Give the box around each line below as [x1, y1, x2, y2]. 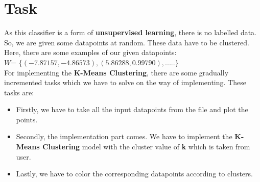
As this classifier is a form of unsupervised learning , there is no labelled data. [4, 27, 256, 38]
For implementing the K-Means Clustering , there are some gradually [4, 67, 229, 77]
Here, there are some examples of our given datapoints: [4, 47, 177, 58]
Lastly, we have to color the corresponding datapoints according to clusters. [16, 168, 253, 179]
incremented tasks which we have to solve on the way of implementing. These [4, 77, 246, 88]
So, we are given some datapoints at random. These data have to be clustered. [4, 37, 249, 47]
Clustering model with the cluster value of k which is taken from [42, 141, 250, 152]
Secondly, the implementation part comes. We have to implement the [16, 131, 232, 142]
